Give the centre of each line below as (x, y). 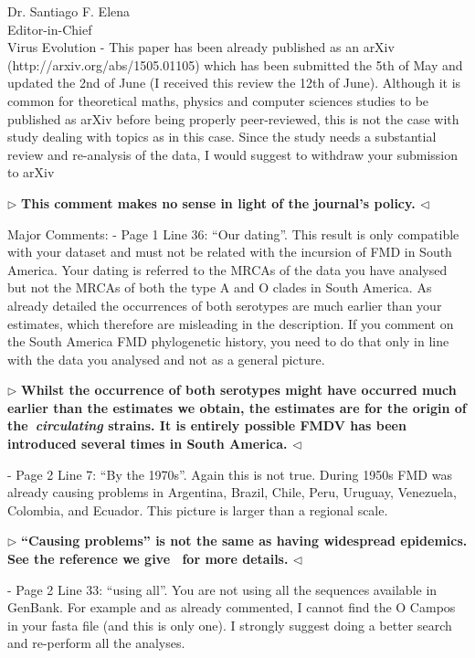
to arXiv (31, 172)
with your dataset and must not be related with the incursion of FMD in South (230, 252)
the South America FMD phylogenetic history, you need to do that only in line (228, 341)
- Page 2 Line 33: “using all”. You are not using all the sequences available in (222, 589)
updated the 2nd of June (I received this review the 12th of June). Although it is (234, 83)
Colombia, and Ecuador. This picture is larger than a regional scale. (198, 509)
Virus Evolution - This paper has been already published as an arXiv (201, 47)
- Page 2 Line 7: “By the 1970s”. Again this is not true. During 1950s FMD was (230, 474)
